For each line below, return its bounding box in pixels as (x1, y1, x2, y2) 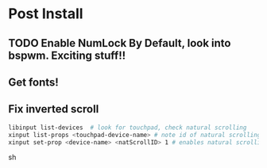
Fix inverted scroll (8, 102, 99, 116)
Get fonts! (8, 75, 60, 89)
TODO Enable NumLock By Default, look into (8, 36, 231, 50)
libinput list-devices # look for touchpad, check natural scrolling (8, 124, 247, 132)
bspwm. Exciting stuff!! (8, 48, 126, 62)
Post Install (8, 5, 83, 23)
